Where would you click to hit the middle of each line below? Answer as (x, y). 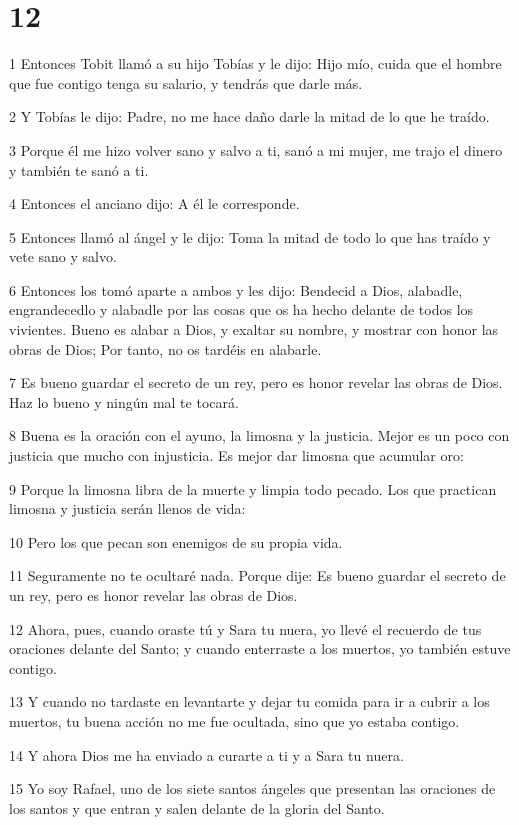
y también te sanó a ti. (79, 169)
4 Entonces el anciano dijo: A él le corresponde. (154, 203)
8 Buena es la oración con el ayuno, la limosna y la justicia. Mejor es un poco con (259, 435)
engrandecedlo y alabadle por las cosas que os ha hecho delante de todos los (241, 309)
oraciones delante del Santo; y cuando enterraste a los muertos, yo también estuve (260, 648)
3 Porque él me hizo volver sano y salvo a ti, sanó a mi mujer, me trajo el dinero (256, 149)
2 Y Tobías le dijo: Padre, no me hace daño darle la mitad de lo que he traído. (249, 116)
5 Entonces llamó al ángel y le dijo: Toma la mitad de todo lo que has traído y (250, 236)
